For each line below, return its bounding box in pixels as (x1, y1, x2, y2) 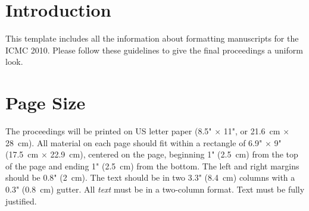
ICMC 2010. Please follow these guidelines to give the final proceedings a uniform (5, 43, 303, 56)
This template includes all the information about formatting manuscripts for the (5, 32, 299, 45)
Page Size (5, 90, 86, 115)
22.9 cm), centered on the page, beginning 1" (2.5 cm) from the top (50, 148, 298, 160)
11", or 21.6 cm (223, 125, 280, 137)
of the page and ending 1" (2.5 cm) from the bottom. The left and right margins (5, 159, 299, 172)
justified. (5, 194, 37, 207)
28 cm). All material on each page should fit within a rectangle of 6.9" (5, 136, 263, 149)
